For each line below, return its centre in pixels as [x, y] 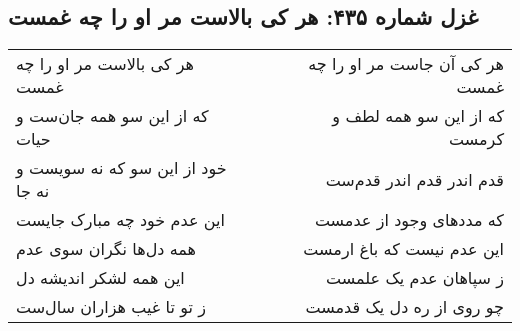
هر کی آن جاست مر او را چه [406, 64]
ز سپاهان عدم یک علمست [415, 278]
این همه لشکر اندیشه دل [100, 278]
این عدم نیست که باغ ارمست [403, 249]
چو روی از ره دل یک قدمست [404, 307]
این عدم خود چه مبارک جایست [120, 220]
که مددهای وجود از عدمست [409, 220]
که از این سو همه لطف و [418, 116]
